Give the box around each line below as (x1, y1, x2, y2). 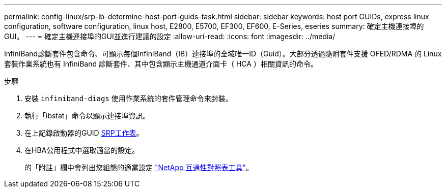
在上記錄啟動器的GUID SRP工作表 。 (24, 129, 144, 137)
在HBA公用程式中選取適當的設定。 (24, 146, 140, 154)
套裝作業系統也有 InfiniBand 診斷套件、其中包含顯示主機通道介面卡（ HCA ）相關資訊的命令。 (4, 59, 318, 68)
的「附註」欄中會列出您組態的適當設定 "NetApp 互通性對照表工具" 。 (24, 163, 254, 172)
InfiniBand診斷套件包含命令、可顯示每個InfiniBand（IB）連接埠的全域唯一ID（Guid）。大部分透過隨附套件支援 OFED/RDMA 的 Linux (4, 49, 442, 58)
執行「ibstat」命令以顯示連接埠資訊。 (24, 111, 150, 120)
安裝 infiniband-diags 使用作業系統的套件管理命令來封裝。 (24, 94, 233, 103)
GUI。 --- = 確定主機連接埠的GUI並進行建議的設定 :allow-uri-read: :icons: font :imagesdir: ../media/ (4, 32, 336, 41)
